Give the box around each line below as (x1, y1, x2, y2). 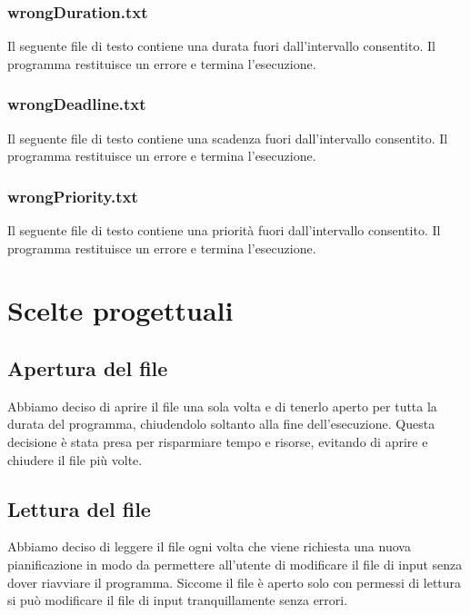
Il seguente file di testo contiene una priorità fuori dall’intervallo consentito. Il (7, 221, 441, 240)
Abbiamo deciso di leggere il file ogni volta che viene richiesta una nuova (7, 537, 411, 556)
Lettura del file (7, 494, 151, 522)
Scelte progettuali (7, 292, 234, 329)
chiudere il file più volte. (7, 450, 143, 469)
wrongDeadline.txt (7, 93, 146, 115)
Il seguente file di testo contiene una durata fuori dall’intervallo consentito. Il (7, 36, 435, 55)
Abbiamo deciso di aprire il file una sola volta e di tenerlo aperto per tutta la (7, 396, 437, 415)
